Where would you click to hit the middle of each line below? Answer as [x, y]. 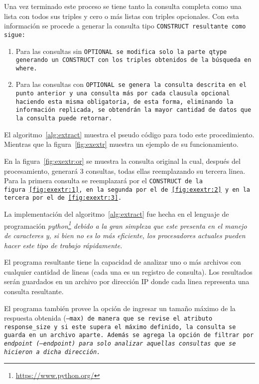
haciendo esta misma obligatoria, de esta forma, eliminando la [125, 102]
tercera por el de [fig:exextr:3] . [63, 198]
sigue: [15, 35]
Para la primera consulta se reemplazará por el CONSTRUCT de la [103, 181]
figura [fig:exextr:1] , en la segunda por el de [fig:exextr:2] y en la [127, 190]
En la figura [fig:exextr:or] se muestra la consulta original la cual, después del [122, 161]
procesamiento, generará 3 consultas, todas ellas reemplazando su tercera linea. [125, 171]
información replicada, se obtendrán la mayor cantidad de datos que [133, 110]
